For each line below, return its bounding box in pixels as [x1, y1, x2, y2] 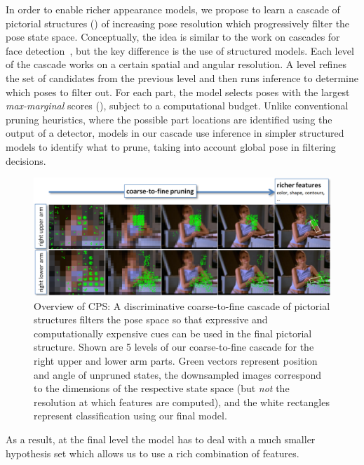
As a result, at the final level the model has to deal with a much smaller [6, 432, 316, 446]
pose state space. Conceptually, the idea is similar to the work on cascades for [6, 29, 340, 44]
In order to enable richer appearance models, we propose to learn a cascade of [6, 2, 340, 16]
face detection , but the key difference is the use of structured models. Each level [6, 43, 354, 58]
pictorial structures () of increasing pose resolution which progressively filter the [6, 15, 350, 30]
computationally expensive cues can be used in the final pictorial [34, 325, 312, 340]
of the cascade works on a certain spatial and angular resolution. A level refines [6, 57, 346, 72]
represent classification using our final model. [34, 408, 227, 423]
